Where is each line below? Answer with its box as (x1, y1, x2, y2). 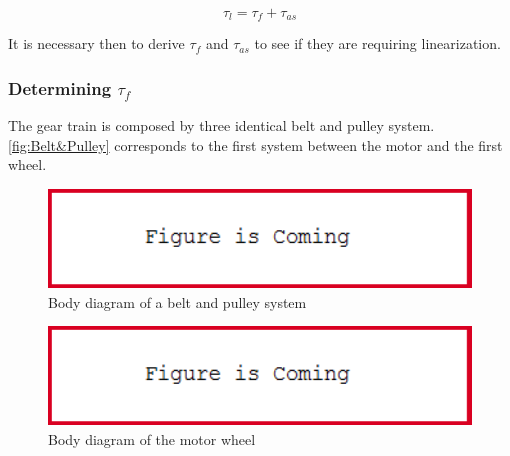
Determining (8, 75, 112, 100)
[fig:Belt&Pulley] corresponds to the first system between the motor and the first (8, 134, 503, 155)
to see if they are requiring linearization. (254, 33, 501, 54)
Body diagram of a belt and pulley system (48, 291, 307, 312)
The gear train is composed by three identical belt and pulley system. (8, 115, 435, 136)
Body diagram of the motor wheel (48, 428, 256, 449)
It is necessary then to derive (8, 33, 185, 54)
